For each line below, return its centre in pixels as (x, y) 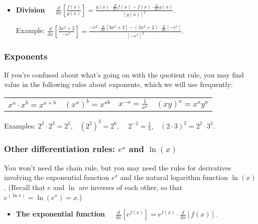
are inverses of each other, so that (131, 187)
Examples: (20, 125)
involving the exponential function (57, 177)
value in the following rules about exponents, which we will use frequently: (118, 84)
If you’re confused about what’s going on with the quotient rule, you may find (124, 74)
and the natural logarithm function (174, 177)
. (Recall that (25, 187)
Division (30, 9)
